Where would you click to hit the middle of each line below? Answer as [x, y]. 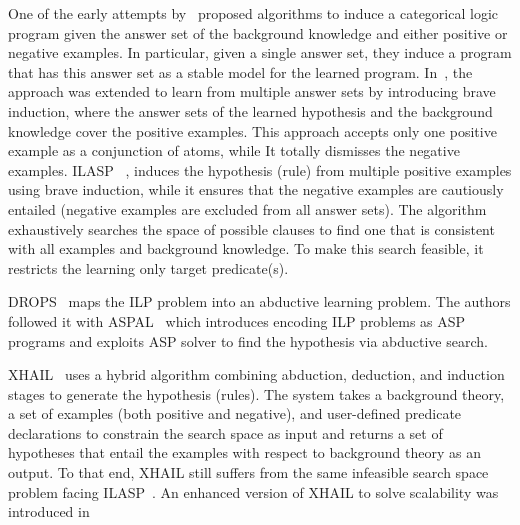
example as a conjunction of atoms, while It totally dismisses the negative [234, 150]
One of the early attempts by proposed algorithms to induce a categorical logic [253, 13]
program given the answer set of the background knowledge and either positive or [258, 32]
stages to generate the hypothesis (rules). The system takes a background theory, [256, 393]
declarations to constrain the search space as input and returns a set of [225, 432]
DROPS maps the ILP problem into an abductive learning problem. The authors [259, 301]
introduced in [49, 511]
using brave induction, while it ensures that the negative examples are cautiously [256, 189]
